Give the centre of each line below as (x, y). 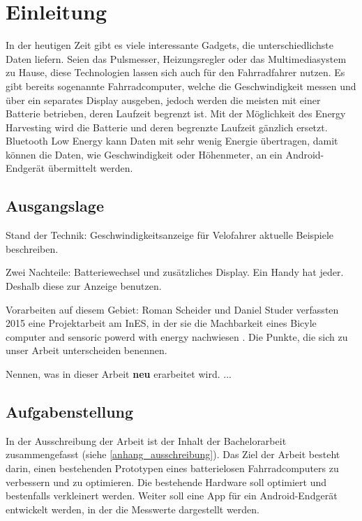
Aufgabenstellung (70, 411)
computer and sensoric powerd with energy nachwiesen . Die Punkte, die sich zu (177, 336)
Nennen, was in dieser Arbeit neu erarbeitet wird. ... (119, 374)
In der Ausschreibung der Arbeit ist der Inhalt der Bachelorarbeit (146, 440)
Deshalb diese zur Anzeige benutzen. (84, 286)
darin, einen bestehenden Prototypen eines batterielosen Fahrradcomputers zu (172, 468)
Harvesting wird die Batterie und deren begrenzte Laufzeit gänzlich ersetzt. (167, 127)
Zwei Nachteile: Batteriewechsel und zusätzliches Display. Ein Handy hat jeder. (175, 272)
